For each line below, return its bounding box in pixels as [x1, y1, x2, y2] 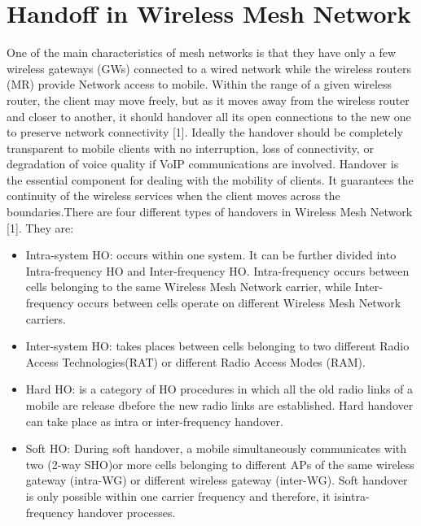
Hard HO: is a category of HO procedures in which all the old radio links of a [25, 380, 414, 398]
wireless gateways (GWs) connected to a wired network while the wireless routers [7, 59, 412, 76]
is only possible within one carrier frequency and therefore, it [25, 487, 331, 504]
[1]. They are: [7, 219, 74, 236]
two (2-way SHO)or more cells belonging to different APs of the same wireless [25, 455, 414, 472]
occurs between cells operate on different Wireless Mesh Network [77, 294, 401, 311]
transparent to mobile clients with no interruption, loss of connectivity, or [7, 139, 374, 156]
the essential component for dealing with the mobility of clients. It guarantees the [7, 171, 414, 188]
